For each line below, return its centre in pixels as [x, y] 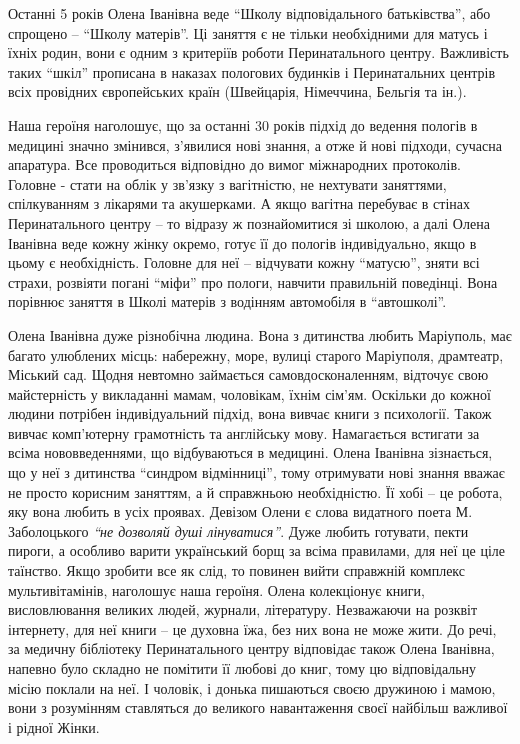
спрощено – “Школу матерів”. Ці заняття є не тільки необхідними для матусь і [248, 32]
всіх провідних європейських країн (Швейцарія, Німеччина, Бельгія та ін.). [237, 91]
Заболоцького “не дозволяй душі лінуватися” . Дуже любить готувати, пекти [238, 530]
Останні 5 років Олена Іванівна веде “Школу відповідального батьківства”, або [249, 13]
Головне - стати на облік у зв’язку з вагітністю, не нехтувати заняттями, [227, 183]
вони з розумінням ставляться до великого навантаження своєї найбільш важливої [258, 707]
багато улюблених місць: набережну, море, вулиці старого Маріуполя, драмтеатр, [256, 354]
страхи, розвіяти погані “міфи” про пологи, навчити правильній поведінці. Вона [253, 281]
